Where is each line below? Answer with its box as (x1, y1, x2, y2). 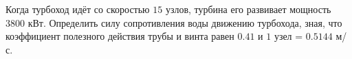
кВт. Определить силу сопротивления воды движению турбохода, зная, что (27, 15, 342, 29)
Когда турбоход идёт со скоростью (5, 2, 150, 16)
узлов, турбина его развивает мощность (165, 2, 331, 16)
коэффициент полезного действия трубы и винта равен (5, 29, 234, 43)
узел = (274, 29, 303, 43)
